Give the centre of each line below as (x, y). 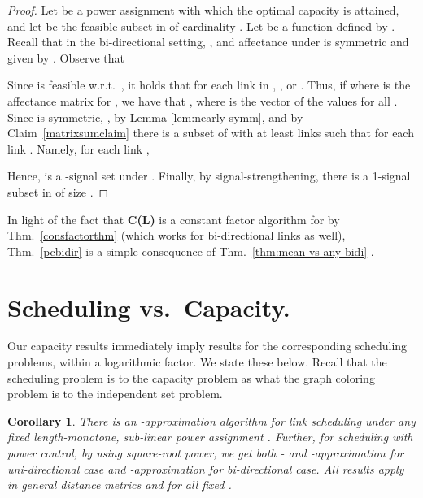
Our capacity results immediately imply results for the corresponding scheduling (207, 346)
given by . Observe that (66, 57)
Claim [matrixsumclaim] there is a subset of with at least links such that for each (211, 133)
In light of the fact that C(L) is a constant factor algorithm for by (174, 219)
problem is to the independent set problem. (115, 394)
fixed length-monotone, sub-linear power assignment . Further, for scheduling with (210, 437)
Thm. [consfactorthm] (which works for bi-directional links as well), (177, 235)
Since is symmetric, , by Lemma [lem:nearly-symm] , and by (155, 117)
